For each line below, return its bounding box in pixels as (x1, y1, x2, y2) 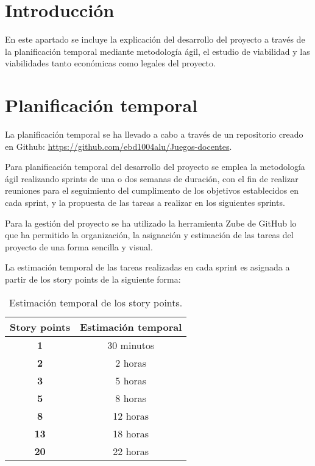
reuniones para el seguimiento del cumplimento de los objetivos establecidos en (5, 184, 299, 197)
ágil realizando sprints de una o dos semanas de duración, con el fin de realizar (5, 172, 299, 185)
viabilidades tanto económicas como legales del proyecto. (5, 57, 216, 69)
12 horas (113, 408, 149, 423)
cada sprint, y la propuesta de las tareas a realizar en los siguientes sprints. (5, 196, 285, 208)
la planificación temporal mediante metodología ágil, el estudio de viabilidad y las (5, 44, 310, 57)
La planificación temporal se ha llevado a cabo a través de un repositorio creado (5, 128, 303, 141)
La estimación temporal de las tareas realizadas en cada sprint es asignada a (5, 261, 290, 274)
